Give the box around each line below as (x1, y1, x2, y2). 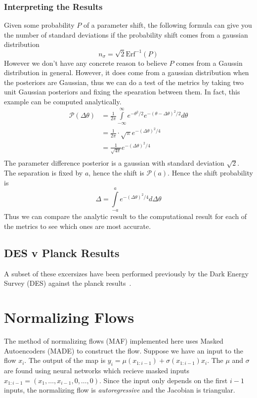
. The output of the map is (24, 355, 106, 365)
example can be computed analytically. (4, 96, 122, 106)
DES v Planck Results (4, 245, 120, 260)
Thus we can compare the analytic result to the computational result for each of (4, 211, 247, 221)
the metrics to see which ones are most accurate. (4, 221, 151, 231)
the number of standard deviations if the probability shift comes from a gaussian (4, 29, 248, 40)
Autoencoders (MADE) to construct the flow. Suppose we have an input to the (4, 345, 244, 355)
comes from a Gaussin (176, 57, 243, 68)
